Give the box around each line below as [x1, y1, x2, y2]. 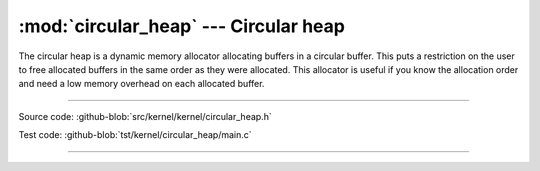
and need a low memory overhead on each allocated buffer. [18, 78, 265, 90]
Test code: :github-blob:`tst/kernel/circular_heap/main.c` [18, 129, 252, 141]
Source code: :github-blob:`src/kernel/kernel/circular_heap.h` [18, 110, 272, 122]
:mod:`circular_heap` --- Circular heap [18, 15, 345, 37]
